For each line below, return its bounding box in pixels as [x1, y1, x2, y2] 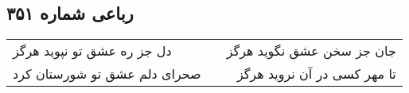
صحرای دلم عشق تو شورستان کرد [13, 64, 201, 83]
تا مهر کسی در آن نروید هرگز [236, 64, 396, 83]
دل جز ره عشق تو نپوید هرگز [13, 41, 172, 60]
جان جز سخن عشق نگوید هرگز [226, 41, 396, 60]
